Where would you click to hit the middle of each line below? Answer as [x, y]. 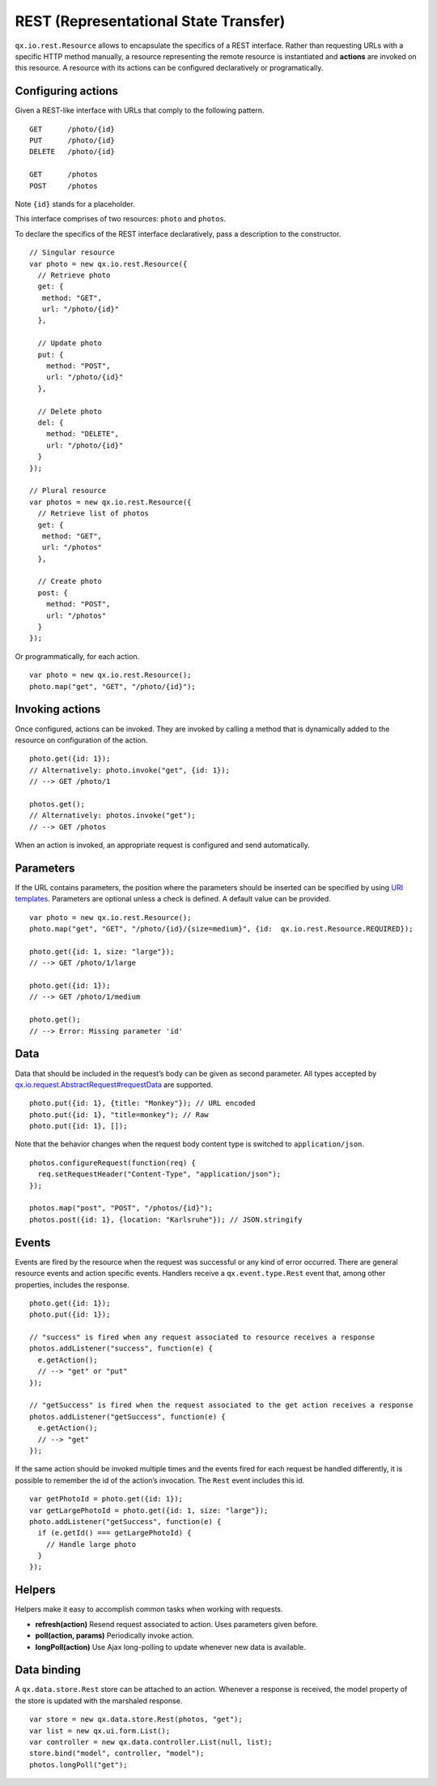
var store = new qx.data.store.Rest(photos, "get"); [136, 1720]
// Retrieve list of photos [93, 514]
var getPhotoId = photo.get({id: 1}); [106, 1499]
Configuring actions [67, 91]
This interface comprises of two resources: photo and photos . [121, 219]
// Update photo [70, 343]
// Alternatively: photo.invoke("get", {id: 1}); [130, 770]
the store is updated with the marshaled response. [99, 1700]
